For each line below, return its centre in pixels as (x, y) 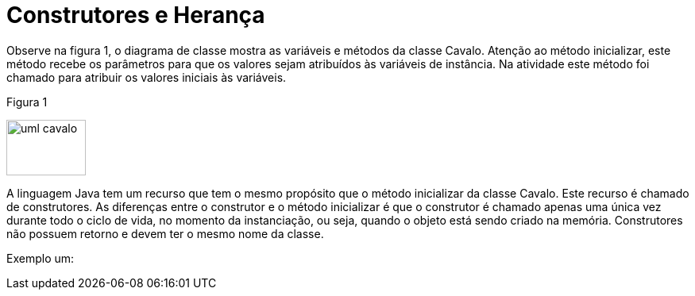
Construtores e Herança (136, 15)
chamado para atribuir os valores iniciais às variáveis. (147, 77)
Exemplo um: (41, 258)
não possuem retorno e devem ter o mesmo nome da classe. (165, 233)
